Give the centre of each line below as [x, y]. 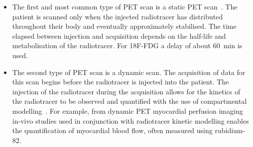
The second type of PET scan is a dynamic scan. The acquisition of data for [129, 72]
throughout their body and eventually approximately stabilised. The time [124, 26]
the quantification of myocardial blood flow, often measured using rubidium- [129, 130]
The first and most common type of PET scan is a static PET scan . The [125, 6]
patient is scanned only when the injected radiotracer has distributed [118, 16]
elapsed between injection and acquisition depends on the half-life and [119, 36]
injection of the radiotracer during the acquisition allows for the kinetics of [126, 91]
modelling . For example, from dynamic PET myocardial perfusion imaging [127, 110]
